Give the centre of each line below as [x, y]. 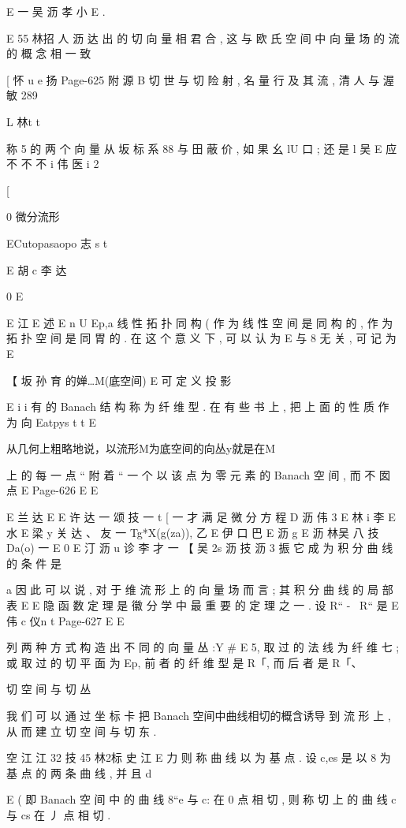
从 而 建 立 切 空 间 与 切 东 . [82, 731]
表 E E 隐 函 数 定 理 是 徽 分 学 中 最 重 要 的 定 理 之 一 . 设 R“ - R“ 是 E [203, 605]
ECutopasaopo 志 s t [57, 242]
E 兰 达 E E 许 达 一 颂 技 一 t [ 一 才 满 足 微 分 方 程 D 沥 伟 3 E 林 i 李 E [201, 517]
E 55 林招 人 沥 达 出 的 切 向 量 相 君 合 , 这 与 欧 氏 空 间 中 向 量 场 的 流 [203, 37]
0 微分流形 [33, 216]
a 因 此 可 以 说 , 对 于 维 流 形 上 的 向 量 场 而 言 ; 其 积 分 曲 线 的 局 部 [200, 589]
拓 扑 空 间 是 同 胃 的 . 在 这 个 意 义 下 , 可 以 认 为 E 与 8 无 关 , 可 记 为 [201, 338]
